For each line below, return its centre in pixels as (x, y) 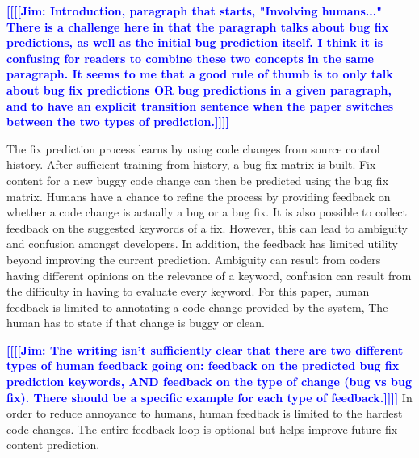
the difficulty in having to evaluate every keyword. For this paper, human (188, 291)
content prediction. (53, 445)
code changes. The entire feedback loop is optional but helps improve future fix (202, 429)
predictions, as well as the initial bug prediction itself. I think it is (195, 42)
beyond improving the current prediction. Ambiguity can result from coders (194, 259)
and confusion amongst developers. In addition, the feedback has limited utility (202, 244)
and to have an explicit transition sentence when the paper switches (200, 105)
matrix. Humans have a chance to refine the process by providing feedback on (199, 196)
